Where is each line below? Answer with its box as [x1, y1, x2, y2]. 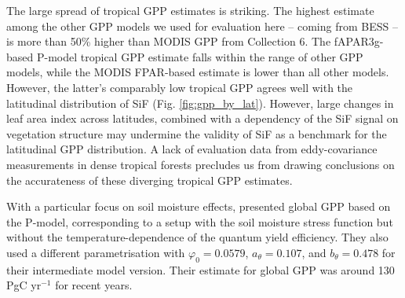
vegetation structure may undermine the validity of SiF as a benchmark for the [6, 125, 387, 142]
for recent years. [55, 277, 133, 293]
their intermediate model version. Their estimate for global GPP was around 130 [6, 261, 395, 278]
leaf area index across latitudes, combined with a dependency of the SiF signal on [6, 110, 399, 127]
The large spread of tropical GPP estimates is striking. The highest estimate [6, 2, 374, 18]
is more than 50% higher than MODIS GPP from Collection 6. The [6, 33, 331, 50]
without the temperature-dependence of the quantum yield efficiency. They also [6, 229, 389, 245]
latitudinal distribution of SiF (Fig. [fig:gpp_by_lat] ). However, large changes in [6, 94, 394, 111]
